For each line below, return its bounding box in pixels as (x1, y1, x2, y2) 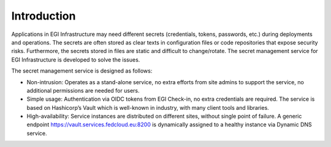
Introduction (11, 9, 76, 23)
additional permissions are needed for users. (26, 87, 140, 94)
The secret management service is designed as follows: (11, 67, 153, 74)
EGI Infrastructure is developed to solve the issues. (11, 56, 140, 63)
